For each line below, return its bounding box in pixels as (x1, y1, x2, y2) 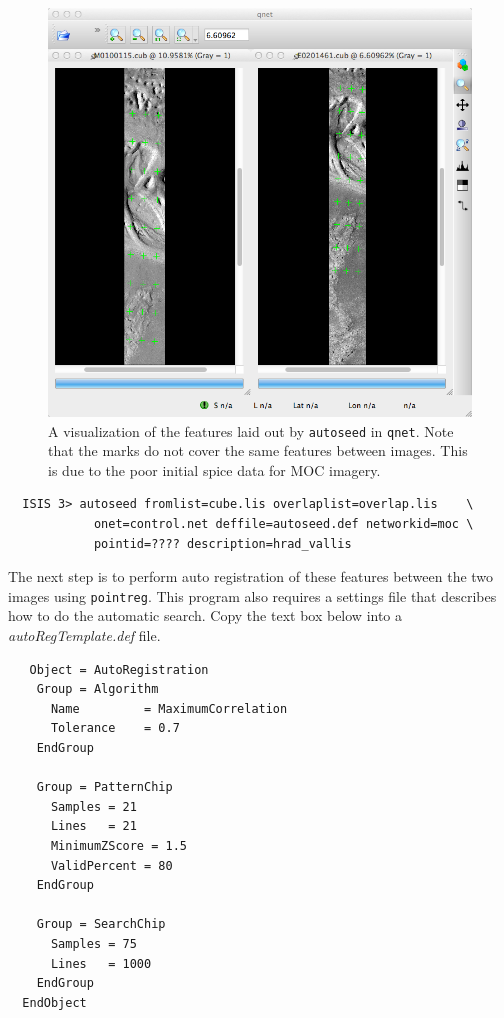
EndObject (22, 995, 87, 1010)
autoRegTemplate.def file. (8, 625, 161, 646)
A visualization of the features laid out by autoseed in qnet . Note (48, 420, 454, 441)
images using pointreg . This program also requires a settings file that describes (8, 585, 497, 606)
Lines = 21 (50, 819, 137, 834)
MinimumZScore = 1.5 (50, 838, 187, 853)
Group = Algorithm (36, 682, 159, 697)
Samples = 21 (50, 799, 137, 814)
